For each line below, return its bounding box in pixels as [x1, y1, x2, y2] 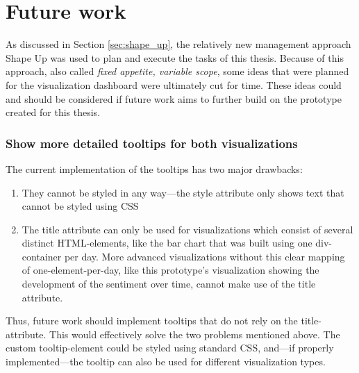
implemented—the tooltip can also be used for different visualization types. [6, 354, 326, 369]
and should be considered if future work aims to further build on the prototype [6, 91, 342, 106]
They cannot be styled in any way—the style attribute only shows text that [22, 185, 344, 199]
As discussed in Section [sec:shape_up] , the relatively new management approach [6, 37, 351, 51]
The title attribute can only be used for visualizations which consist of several [22, 222, 353, 236]
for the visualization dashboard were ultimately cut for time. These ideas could [6, 77, 342, 92]
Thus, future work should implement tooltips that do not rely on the [6, 313, 298, 328]
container [22, 249, 62, 263]
